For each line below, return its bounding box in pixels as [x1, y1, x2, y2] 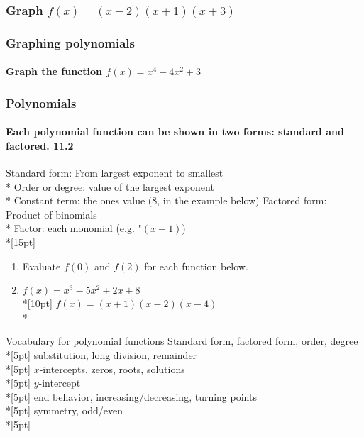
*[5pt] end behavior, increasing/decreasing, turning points [6, 389, 257, 404]
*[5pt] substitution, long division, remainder [6, 348, 197, 363]
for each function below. [144, 258, 248, 273]
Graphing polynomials [6, 33, 136, 51]
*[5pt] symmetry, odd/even [6, 403, 123, 418]
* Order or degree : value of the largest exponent [6, 179, 214, 194]
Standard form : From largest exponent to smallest [6, 165, 224, 180]
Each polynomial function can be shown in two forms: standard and [6, 124, 344, 139]
